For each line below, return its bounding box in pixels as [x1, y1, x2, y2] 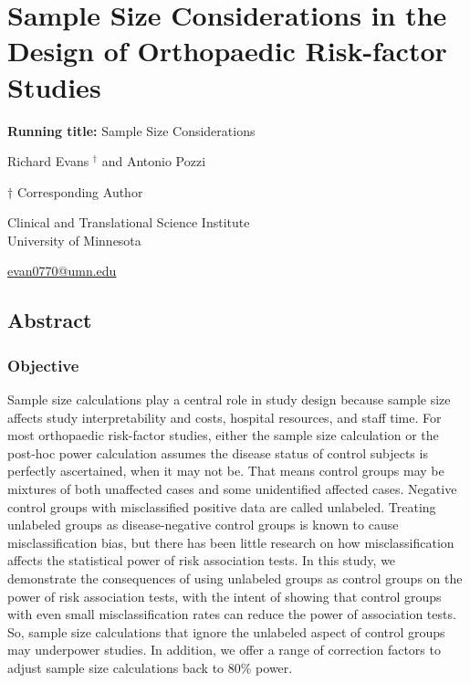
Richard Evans [7, 152, 89, 171]
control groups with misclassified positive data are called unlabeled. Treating [7, 497, 436, 516]
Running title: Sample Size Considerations [7, 121, 256, 140]
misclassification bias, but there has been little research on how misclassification [7, 532, 454, 552]
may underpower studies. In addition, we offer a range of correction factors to [7, 640, 441, 659]
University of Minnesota [7, 230, 141, 249]
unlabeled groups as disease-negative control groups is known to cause [7, 515, 399, 534]
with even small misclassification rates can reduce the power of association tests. [7, 604, 456, 624]
